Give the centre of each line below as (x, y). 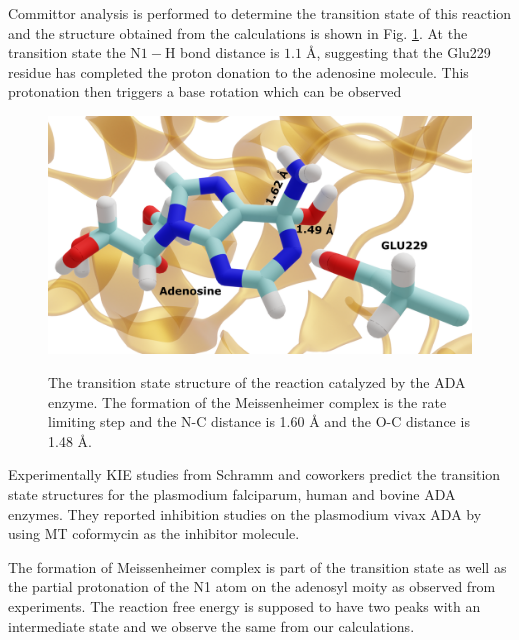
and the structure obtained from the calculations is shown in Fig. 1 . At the (238, 32)
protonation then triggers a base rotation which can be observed (205, 91)
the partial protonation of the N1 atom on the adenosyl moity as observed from (252, 586)
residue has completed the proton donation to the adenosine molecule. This (238, 71)
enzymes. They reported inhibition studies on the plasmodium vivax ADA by (245, 513)
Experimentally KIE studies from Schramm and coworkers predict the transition (254, 474)
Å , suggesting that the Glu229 (398, 52)
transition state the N (74, 52)
